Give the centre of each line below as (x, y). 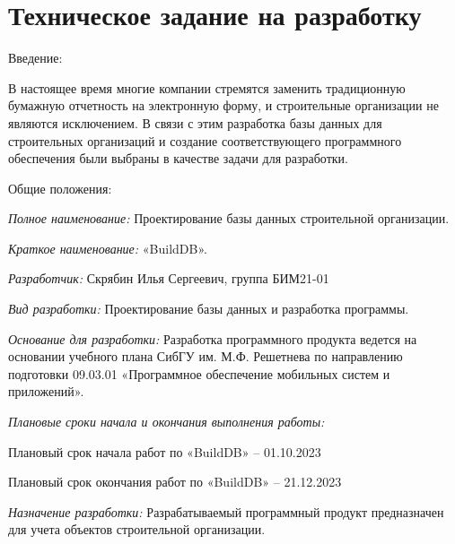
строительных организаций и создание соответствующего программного (205, 140)
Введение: (35, 58)
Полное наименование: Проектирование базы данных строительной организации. (229, 218)
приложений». (46, 391)
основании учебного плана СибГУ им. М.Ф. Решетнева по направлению (206, 356)
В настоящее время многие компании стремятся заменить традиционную (207, 87)
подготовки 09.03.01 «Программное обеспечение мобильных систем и (199, 373)
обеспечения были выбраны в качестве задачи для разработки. (178, 158)
